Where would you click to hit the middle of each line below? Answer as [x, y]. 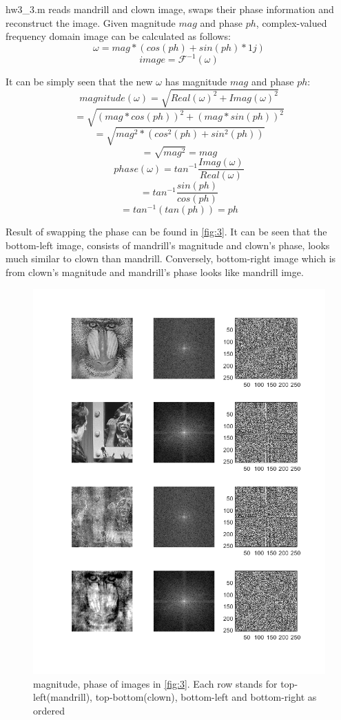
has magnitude [196, 82]
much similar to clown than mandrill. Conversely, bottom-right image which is [171, 258]
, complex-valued [291, 22]
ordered [49, 710]
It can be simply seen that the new [79, 82]
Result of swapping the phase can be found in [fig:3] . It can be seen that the [166, 232]
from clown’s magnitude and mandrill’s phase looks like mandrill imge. [155, 272]
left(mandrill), [63, 697]
